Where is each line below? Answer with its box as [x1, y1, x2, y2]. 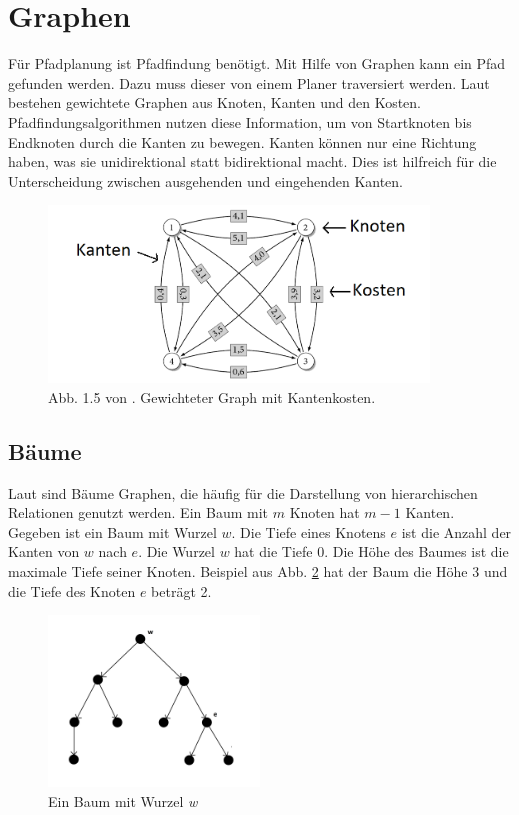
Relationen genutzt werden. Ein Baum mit [8, 502, 269, 523]
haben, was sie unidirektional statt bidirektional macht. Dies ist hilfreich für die [8, 151, 497, 172]
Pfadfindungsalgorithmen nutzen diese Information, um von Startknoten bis [8, 111, 472, 132]
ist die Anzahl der [401, 521, 512, 542]
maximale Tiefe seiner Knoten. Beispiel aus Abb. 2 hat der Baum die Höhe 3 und [8, 560, 508, 581]
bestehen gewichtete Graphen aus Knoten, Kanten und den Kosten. [8, 92, 421, 113]
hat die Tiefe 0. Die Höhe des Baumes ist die [234, 541, 509, 562]
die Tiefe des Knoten [8, 580, 136, 601]
